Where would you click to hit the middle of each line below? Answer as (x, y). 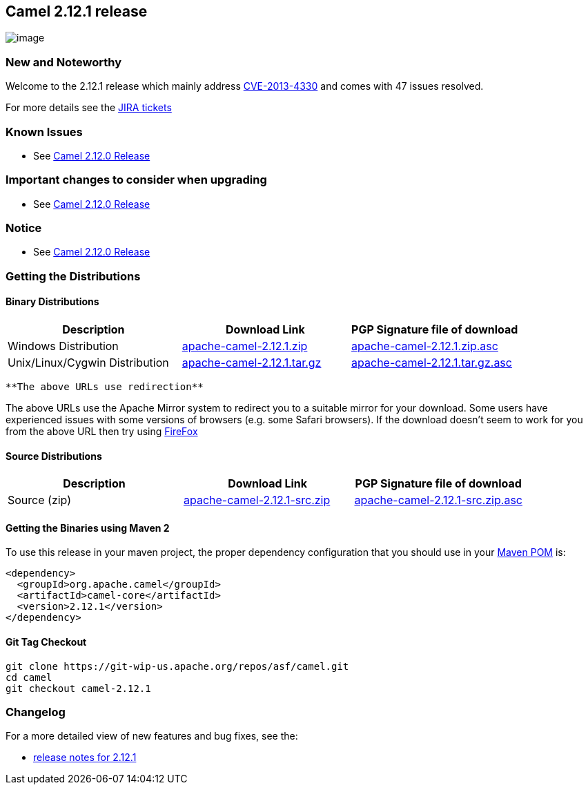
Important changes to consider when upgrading (136, 180)
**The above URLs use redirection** (105, 387)
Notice (24, 228)
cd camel (29, 677)
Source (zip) (40, 500)
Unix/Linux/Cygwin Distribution (88, 363)
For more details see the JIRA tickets (89, 108)
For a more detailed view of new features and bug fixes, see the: (152, 736)
